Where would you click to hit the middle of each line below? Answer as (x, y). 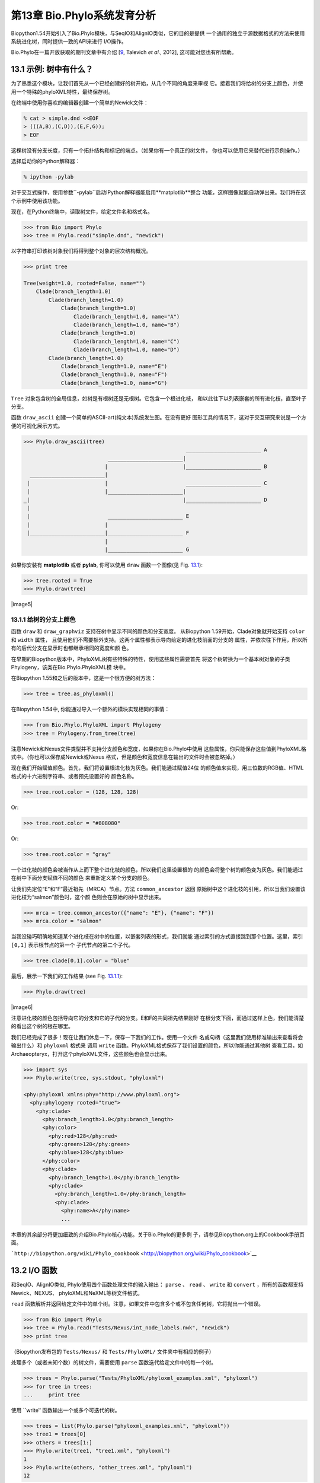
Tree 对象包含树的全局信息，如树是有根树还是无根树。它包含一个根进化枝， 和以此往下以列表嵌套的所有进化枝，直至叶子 (159, 398)
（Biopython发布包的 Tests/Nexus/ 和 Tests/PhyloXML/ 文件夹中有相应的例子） (113, 1351)
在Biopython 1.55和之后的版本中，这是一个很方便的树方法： (84, 678)
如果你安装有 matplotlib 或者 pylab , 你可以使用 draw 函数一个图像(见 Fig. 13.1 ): (107, 565)
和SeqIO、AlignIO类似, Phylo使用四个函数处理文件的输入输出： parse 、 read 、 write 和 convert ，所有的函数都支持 (157, 1285)
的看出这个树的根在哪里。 (42, 1026)
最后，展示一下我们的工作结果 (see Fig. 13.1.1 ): (67, 976)
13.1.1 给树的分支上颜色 (44, 620)
